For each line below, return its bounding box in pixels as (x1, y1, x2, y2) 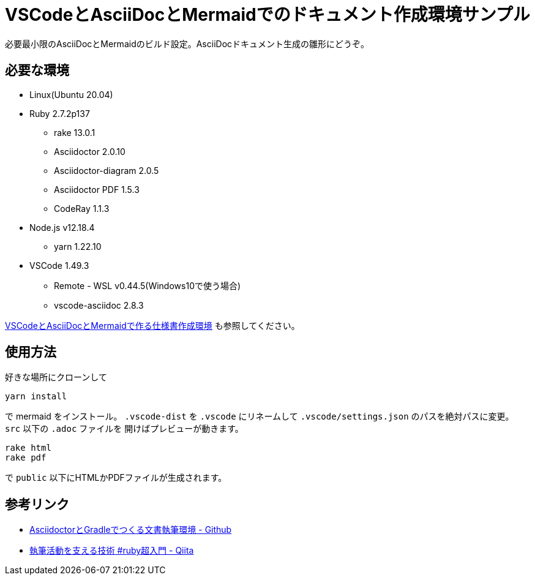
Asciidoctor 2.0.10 (54, 146, 125, 157)
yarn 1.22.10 (54, 241, 102, 252)
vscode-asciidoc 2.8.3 (54, 299, 144, 311)
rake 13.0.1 (54, 127, 95, 138)
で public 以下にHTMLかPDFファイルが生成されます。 (5, 472, 227, 483)
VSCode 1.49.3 (29, 260, 89, 271)
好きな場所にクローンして (5, 372, 107, 383)
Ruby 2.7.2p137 (29, 108, 90, 119)
